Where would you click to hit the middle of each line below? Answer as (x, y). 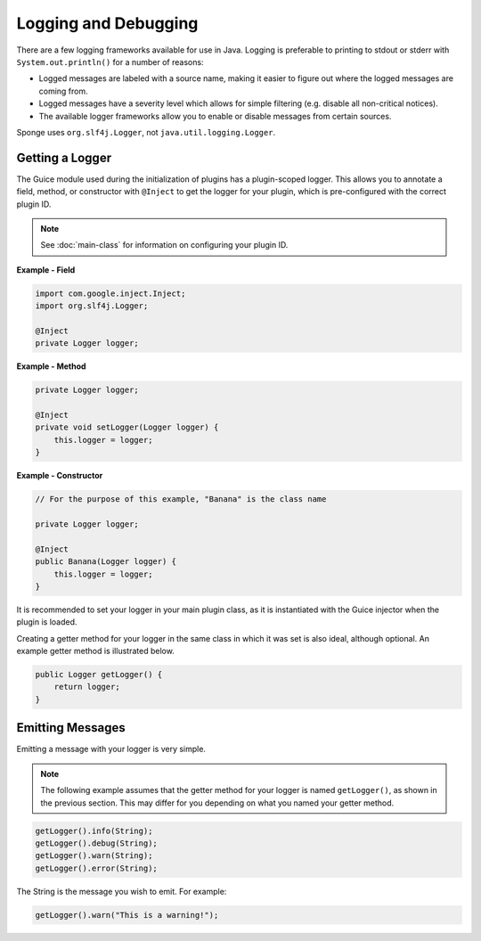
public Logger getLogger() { (99, 675)
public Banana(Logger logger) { (106, 562)
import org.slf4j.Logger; (92, 306)
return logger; (87, 687)
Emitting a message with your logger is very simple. (111, 749)
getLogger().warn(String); (94, 856)
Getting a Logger (64, 157)
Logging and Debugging (107, 23)
